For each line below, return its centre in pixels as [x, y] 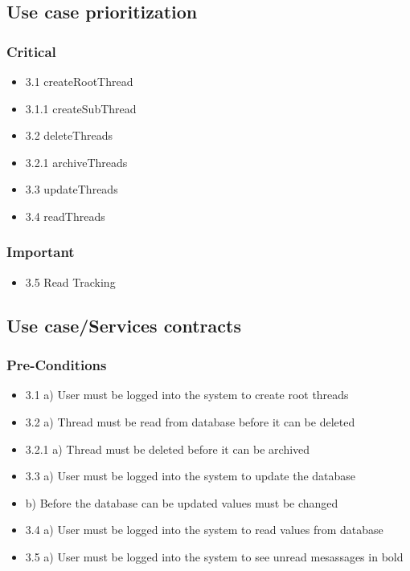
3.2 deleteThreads [69, 135]
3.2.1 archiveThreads [76, 162]
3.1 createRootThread [79, 81]
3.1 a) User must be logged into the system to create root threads [187, 395]
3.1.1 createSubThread [81, 108]
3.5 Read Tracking [70, 281]
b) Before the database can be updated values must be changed [182, 502]
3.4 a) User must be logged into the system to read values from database [204, 530]
